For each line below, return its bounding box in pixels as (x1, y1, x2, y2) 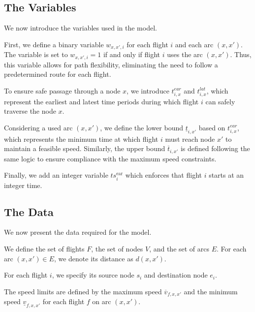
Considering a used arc (4, 122, 73, 132)
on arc (92, 296, 111, 307)
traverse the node (4, 106, 56, 116)
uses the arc (167, 49, 203, 60)
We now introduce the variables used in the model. (4, 23, 157, 33)
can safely (205, 96, 235, 106)
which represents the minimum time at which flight (4, 133, 159, 144)
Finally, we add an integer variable (4, 170, 108, 180)
